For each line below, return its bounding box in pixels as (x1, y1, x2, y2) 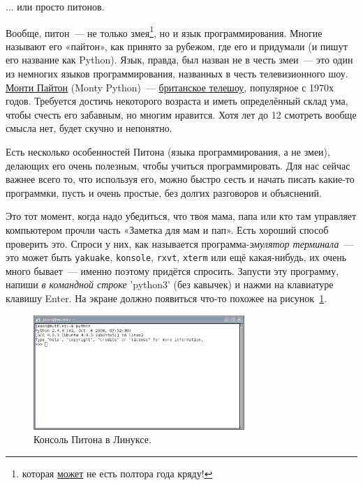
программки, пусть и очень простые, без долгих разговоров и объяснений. (6, 185, 322, 200)
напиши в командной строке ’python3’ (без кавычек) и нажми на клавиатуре (6, 277, 334, 292)
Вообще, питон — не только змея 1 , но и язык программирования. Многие (6, 23, 323, 40)
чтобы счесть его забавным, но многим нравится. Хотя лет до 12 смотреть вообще (6, 107, 357, 121)
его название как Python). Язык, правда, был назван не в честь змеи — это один (6, 52, 353, 67)
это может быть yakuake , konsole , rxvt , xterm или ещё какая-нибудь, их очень (6, 250, 347, 264)
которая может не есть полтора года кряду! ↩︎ (22, 465, 213, 480)
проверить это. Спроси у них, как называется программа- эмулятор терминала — (6, 236, 354, 251)
